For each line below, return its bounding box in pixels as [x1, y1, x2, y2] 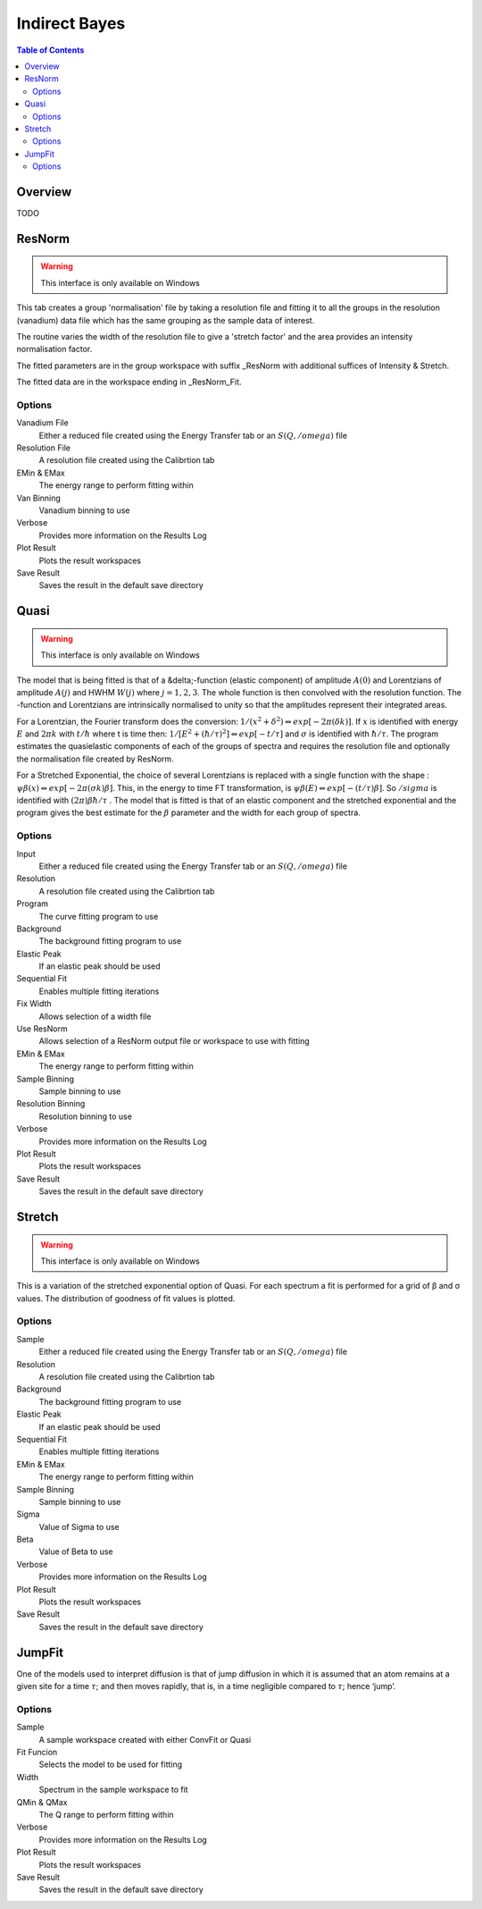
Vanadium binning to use [38, 505, 130, 516]
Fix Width [16, 998, 53, 1009]
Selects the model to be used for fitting [38, 1759, 183, 1770]
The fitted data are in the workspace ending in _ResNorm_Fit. [16, 376, 242, 388]
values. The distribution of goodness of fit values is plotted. [16, 1292, 236, 1304]
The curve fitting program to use [38, 911, 159, 921]
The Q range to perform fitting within [38, 1809, 174, 1820]
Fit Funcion [16, 1747, 58, 1758]
